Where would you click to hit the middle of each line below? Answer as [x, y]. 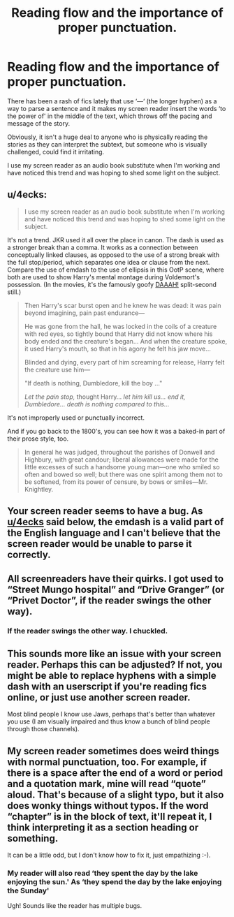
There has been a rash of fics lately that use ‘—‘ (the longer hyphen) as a [112, 101]
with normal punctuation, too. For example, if [107, 762]
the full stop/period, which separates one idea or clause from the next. [109, 262]
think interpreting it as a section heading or [103, 827]
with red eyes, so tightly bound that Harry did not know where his [118, 334]
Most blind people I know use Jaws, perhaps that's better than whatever [111, 714]
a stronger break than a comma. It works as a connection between [103, 247]
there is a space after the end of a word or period [115, 773]
